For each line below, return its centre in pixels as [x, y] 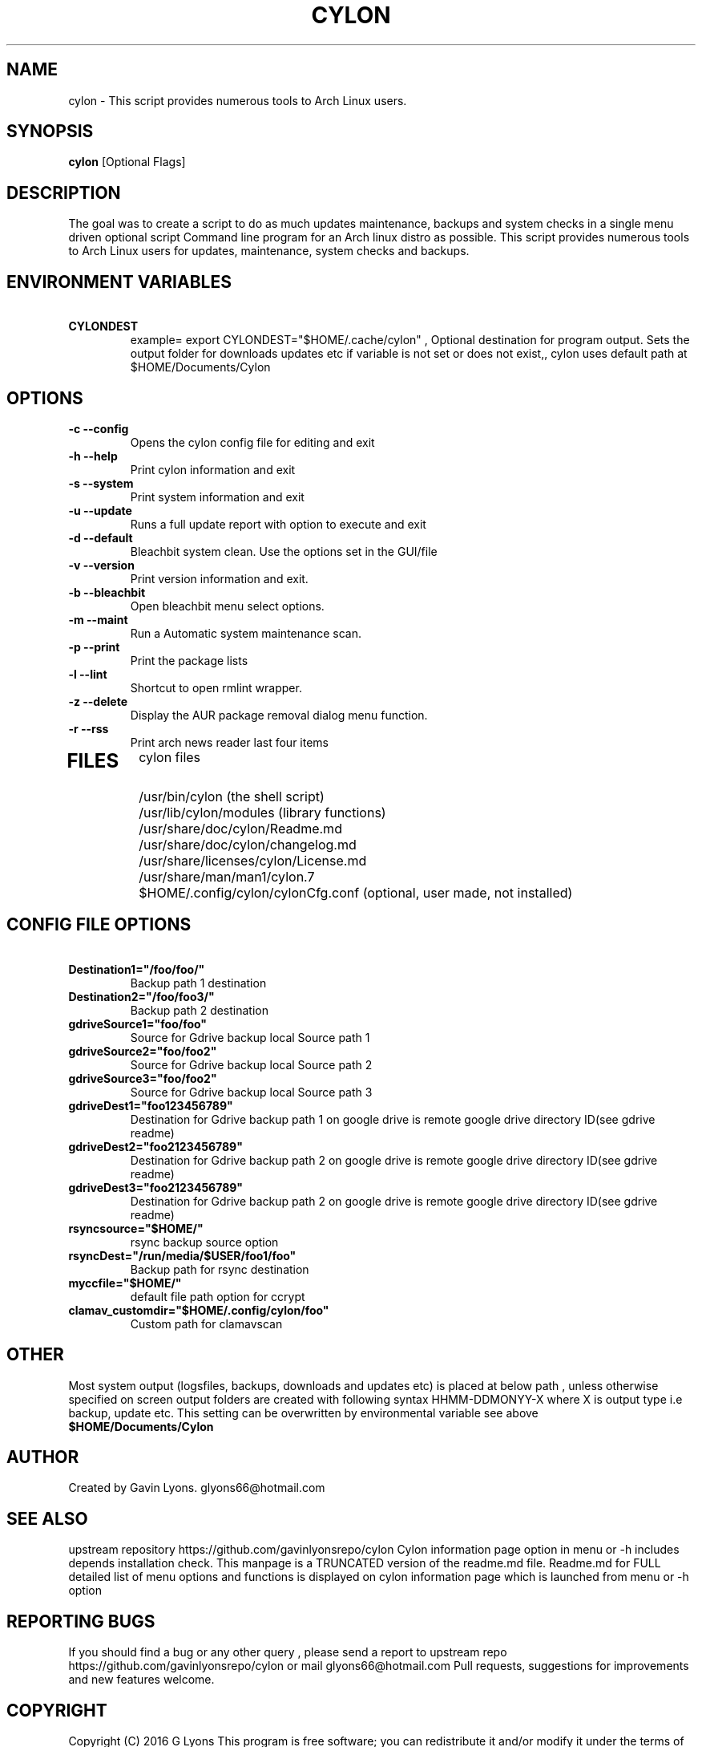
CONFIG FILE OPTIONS [99, 925]
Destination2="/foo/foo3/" [141, 996]
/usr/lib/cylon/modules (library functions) [262, 812]
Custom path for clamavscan [206, 1323]
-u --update [100, 510]
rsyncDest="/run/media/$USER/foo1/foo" [182, 1255]
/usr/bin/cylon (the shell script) [232, 796]
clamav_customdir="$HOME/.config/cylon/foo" [199, 1310]
